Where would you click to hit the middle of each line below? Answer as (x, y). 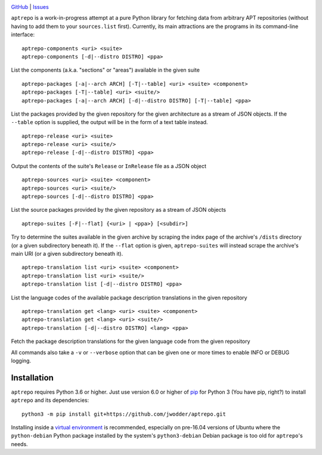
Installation (32, 378)
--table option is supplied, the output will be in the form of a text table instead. (109, 122)
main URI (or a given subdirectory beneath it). (67, 253)
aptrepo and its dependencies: (50, 400)
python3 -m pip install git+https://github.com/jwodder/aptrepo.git (124, 414)
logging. (21, 360)
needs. (19, 444)
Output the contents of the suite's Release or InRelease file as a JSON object (109, 166)
